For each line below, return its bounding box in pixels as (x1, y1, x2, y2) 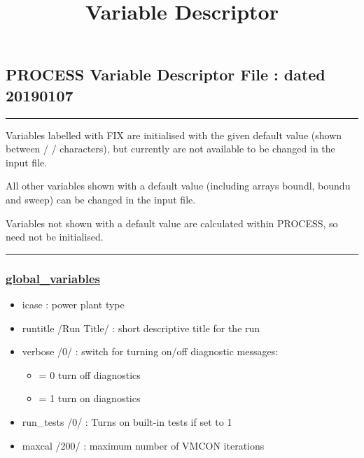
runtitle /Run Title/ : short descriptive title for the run (22, 320, 260, 335)
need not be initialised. (6, 229, 104, 244)
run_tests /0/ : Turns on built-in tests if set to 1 (22, 414, 232, 429)
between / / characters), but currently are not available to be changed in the (6, 141, 335, 156)
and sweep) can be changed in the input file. (6, 192, 196, 206)
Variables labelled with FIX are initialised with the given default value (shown (6, 127, 342, 142)
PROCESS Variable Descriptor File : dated (6, 64, 325, 85)
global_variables (6, 269, 100, 287)
